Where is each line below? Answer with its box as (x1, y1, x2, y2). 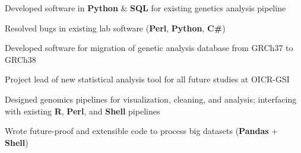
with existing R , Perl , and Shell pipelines (5, 104, 160, 117)
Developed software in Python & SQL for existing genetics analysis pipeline (5, 2, 286, 14)
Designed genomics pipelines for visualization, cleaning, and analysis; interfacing (5, 93, 297, 105)
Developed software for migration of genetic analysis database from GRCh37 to (5, 42, 293, 54)
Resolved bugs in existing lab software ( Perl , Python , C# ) (5, 21, 226, 34)
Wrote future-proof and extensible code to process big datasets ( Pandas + (5, 125, 278, 137)
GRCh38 (5, 53, 36, 65)
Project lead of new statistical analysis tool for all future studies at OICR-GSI (5, 73, 290, 85)
